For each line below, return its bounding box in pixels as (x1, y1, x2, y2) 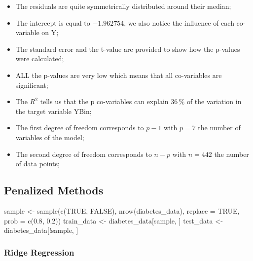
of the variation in (186, 96, 242, 107)
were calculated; (15, 53, 64, 64)
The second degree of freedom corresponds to (15, 149, 152, 159)
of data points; (15, 158, 60, 169)
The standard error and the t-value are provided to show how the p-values (15, 43, 240, 54)
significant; (15, 79, 48, 90)
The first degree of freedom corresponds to (15, 122, 144, 133)
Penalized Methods (4, 183, 104, 198)
